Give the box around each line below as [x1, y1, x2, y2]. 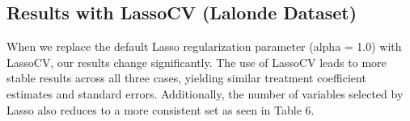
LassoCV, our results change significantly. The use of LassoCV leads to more [6, 53, 387, 70]
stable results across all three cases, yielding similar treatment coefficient [6, 69, 366, 86]
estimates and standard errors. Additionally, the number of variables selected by [6, 85, 404, 102]
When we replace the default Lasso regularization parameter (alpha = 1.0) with [6, 38, 402, 55]
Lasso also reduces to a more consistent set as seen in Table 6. [6, 101, 315, 118]
